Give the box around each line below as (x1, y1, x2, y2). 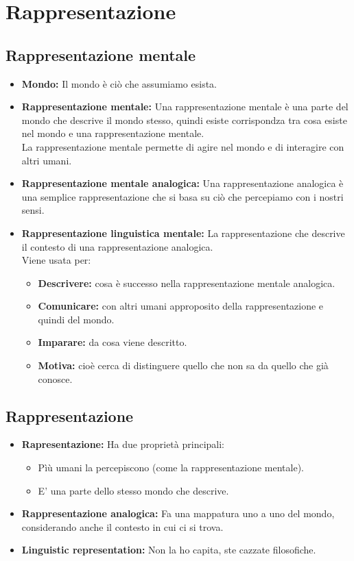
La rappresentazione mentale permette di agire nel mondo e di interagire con (21, 139, 344, 153)
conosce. (38, 371, 73, 386)
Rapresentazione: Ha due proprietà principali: (21, 437, 224, 451)
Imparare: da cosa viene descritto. (38, 335, 187, 349)
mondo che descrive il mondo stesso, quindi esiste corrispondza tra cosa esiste (21, 112, 347, 127)
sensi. (21, 203, 45, 217)
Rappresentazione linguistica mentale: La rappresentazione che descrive (21, 225, 345, 240)
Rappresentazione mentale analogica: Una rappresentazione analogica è (21, 176, 344, 190)
